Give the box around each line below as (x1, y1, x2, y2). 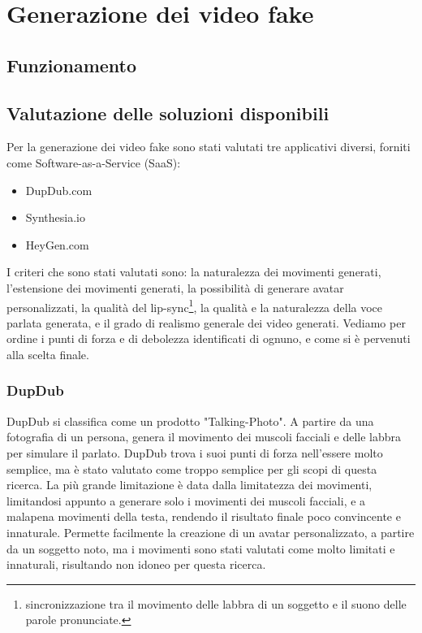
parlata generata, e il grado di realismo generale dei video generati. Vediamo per (6, 314, 406, 331)
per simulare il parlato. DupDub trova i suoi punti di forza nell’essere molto (6, 444, 383, 461)
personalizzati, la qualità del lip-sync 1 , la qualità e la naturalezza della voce (6, 296, 383, 315)
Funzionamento (6, 52, 137, 77)
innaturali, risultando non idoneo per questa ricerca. (6, 556, 266, 573)
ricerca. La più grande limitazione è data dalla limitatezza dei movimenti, (6, 476, 372, 493)
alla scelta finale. (6, 345, 89, 362)
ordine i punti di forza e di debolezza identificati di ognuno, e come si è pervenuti (6, 330, 411, 347)
